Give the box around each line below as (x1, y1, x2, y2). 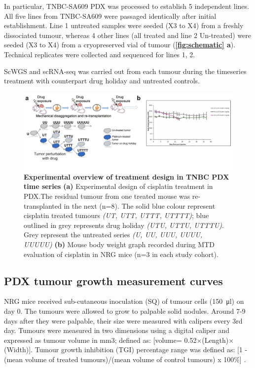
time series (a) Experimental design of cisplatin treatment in (24, 181, 213, 191)
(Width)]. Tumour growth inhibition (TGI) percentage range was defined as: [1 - (4, 344, 248, 355)
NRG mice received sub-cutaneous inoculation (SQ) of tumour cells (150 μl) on (4, 296, 244, 306)
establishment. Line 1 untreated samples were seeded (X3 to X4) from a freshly (4, 20, 244, 31)
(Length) (202, 334, 229, 345)
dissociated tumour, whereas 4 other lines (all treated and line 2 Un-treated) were (4, 30, 252, 40)
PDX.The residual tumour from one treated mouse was (24, 191, 190, 201)
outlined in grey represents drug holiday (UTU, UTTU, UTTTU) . (24, 220, 224, 230)
